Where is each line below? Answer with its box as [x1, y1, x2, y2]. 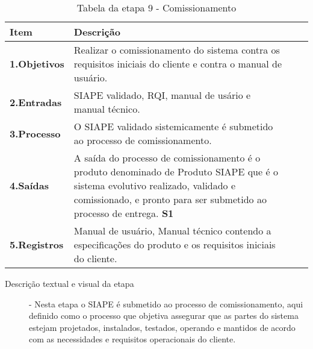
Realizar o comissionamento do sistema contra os [73, 43, 280, 57]
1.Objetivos [10, 57, 64, 71]
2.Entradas [10, 95, 62, 109]
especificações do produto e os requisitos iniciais [73, 237, 276, 251]
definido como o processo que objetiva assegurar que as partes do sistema [29, 309, 299, 322]
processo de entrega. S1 [73, 206, 174, 220]
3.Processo [10, 126, 61, 140]
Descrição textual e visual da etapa [5, 277, 134, 289]
